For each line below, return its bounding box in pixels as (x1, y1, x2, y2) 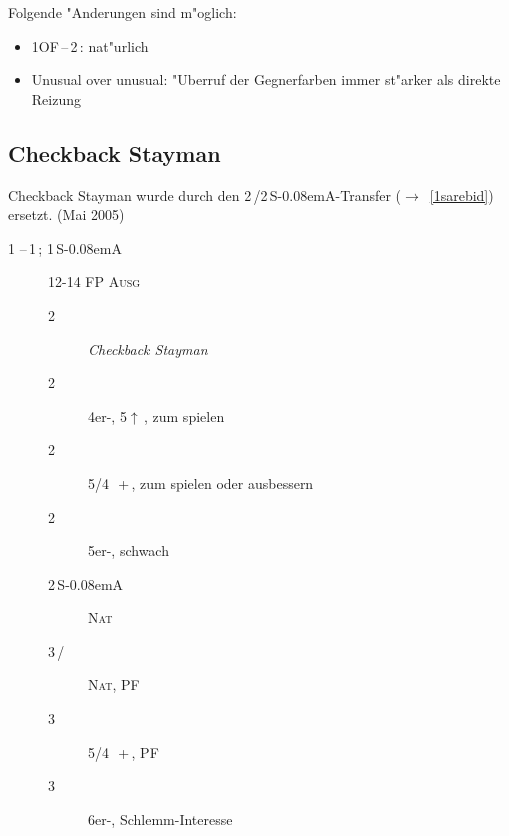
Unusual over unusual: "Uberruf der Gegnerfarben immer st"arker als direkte (31, 69, 501, 90)
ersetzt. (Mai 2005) (8, 204, 125, 225)
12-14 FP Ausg (48, 271, 141, 292)
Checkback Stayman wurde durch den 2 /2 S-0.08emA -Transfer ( (8, 184, 402, 205)
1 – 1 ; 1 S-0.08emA (8, 237, 122, 258)
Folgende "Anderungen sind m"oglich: (8, 2, 237, 22)
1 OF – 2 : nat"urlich (31, 35, 149, 56)
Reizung (31, 88, 81, 109)
